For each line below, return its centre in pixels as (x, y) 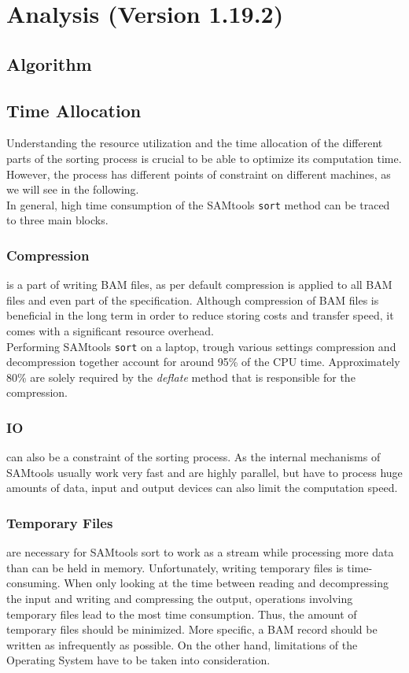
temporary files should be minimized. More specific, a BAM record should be (192, 629)
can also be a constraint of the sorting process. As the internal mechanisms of (193, 457)
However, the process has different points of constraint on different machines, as (199, 174)
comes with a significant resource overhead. (110, 330)
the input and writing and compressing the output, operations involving (180, 599)
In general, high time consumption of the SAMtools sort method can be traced (198, 204)
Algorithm (49, 63)
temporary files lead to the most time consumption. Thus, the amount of (182, 614)
